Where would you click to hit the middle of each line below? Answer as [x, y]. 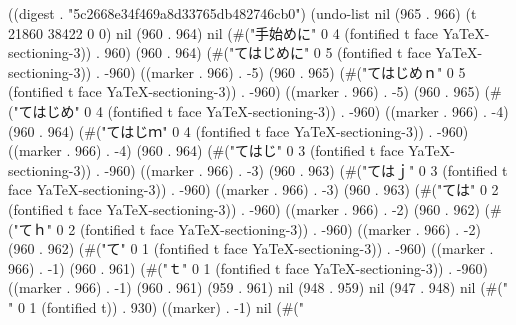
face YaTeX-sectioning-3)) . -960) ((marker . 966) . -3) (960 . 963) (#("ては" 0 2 [253, 189]
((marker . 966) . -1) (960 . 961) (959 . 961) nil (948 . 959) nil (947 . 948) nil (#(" [258, 287]
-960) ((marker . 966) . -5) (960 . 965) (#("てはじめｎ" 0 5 [285, 71]
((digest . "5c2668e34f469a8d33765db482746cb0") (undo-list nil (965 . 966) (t [242, 13]
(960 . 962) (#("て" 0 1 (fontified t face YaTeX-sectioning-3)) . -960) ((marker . [251, 248]
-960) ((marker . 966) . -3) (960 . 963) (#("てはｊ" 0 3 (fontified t [306, 169]
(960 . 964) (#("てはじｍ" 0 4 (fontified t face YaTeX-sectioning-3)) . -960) [238, 130]
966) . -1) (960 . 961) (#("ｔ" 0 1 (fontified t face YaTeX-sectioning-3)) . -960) [248, 267]
